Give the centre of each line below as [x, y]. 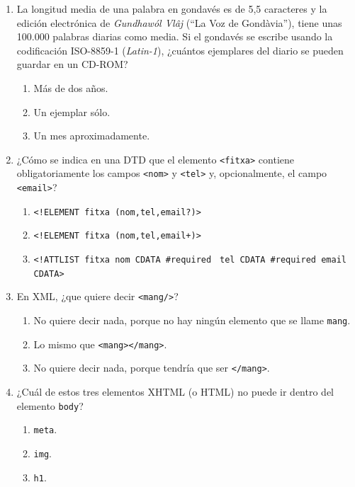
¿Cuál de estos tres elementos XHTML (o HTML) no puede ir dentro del [175, 391]
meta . [45, 429]
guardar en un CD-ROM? [72, 64]
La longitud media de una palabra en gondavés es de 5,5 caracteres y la [172, 8]
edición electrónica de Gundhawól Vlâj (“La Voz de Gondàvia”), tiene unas [179, 22]
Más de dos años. [71, 87]
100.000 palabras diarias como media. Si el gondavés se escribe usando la [175, 36]
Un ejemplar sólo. [72, 111]
